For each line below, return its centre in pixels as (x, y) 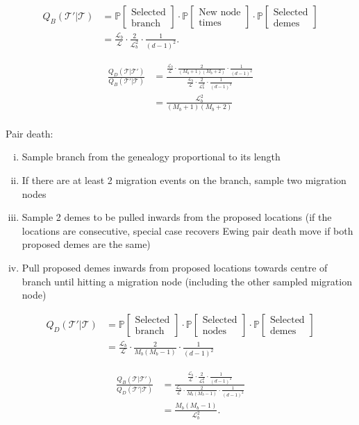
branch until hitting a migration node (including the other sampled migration (187, 281)
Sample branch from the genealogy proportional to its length (151, 157)
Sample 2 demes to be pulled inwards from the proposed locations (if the (177, 217)
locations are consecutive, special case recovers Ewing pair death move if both (187, 230)
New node (220, 12)
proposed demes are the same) (86, 244)
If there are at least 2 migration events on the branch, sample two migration (184, 180)
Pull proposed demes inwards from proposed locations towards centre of (175, 267)
